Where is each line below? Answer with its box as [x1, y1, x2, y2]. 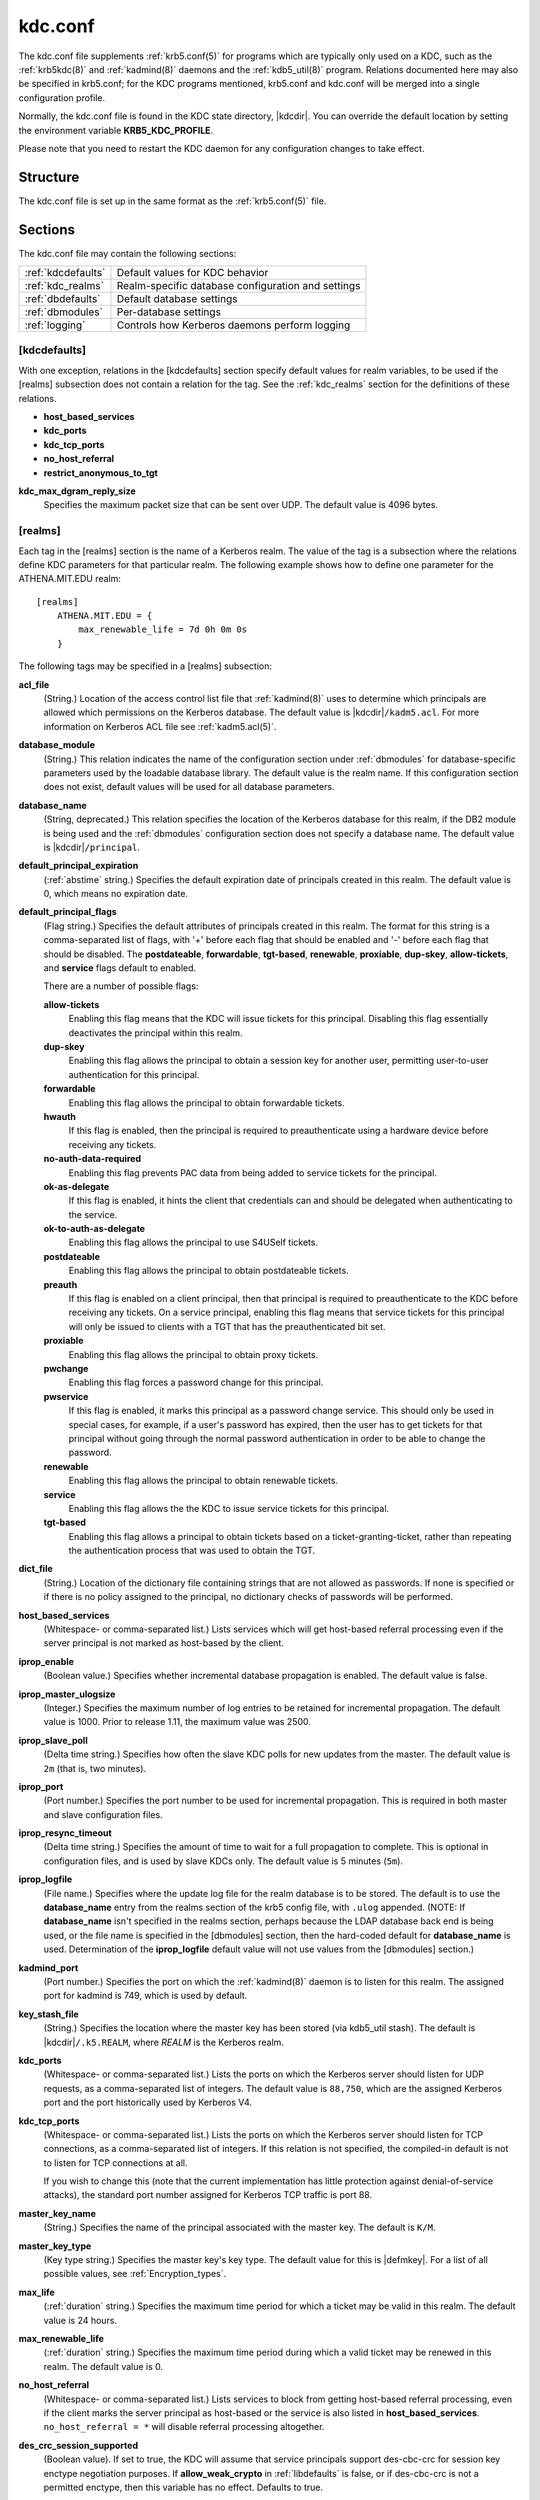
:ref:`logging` [24, 318, 86, 332]
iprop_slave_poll [18, 1734, 89, 1746]
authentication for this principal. [68, 1068, 200, 1080]
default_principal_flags [18, 906, 117, 918]
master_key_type [18, 2240, 92, 2252]
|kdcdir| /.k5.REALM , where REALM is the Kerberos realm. [43, 2036, 285, 2048]
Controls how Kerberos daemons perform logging [116, 318, 351, 332]
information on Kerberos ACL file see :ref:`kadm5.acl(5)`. [43, 720, 277, 732]
